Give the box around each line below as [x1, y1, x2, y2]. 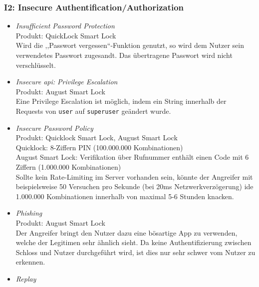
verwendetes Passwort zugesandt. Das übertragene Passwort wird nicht [15, 50, 233, 60]
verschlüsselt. [15, 59, 56, 70]
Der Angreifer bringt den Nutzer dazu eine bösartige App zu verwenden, [15, 227, 238, 238]
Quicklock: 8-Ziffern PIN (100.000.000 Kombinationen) [15, 142, 183, 152]
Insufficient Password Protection [15, 20, 115, 31]
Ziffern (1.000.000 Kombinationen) [15, 162, 121, 172]
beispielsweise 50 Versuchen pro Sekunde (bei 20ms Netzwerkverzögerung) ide [15, 181, 254, 192]
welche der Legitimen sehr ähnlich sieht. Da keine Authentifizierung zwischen [15, 237, 252, 248]
